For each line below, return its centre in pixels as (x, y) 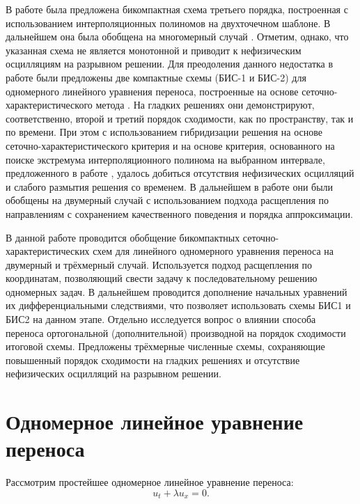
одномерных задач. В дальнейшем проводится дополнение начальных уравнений (177, 291)
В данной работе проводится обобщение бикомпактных (123, 237)
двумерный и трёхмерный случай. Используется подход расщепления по (159, 264)
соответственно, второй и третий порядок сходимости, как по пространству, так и (180, 118)
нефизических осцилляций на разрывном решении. (114, 373)
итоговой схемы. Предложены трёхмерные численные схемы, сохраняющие (165, 346)
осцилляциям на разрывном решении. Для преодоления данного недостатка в (170, 64)
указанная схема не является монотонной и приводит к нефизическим (154, 50)
